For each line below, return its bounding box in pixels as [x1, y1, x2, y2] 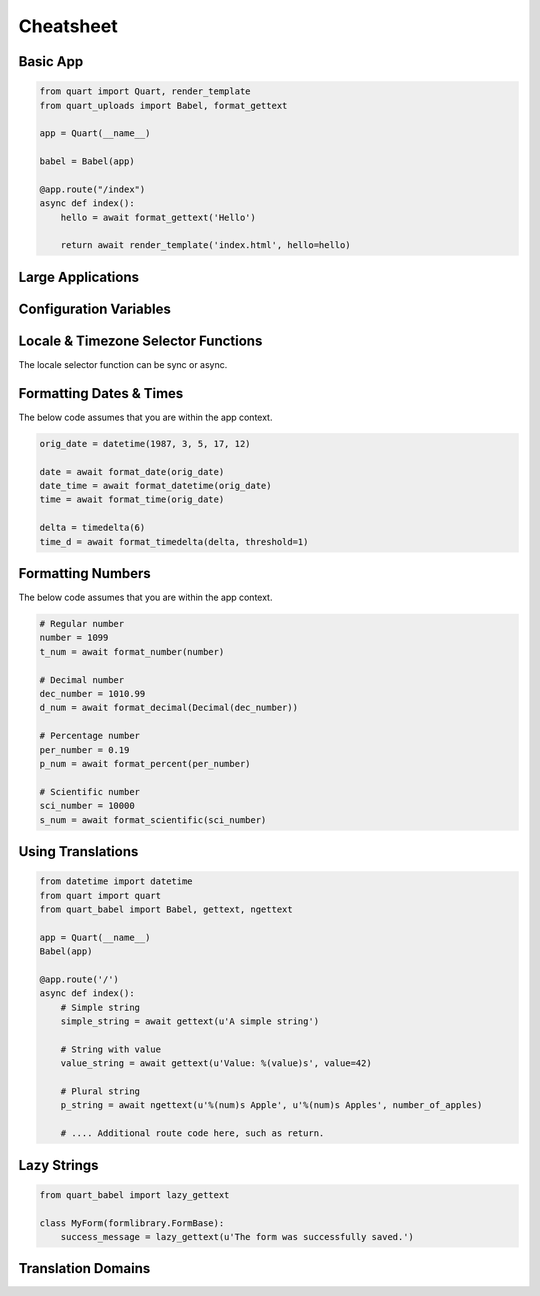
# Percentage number [39, 730, 140, 742]
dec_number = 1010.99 [39, 688, 146, 700]
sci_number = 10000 [39, 800, 135, 812]
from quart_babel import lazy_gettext [39, 1189, 230, 1200]
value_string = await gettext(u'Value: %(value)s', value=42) [60, 1058, 372, 1069]
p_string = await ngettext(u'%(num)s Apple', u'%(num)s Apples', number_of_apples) [60, 1100, 483, 1111]
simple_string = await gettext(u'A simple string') [60, 1016, 320, 1027]
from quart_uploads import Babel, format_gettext [39, 100, 288, 111]
